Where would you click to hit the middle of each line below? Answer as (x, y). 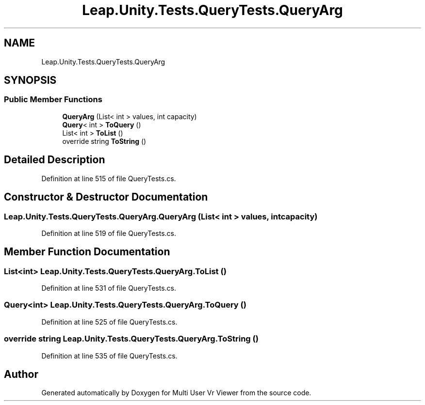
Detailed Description (55, 160)
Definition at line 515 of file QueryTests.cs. (109, 178)
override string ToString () (104, 141)
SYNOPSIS (30, 80)
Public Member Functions (53, 100)
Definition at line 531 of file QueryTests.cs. (109, 288)
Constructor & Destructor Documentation (106, 197)
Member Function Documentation (87, 252)
